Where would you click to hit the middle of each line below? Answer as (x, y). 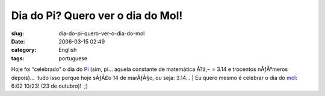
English (68, 50)
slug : (17, 33)
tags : (18, 58)
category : (24, 50)
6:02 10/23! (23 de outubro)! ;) (50, 86)
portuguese (73, 58)
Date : (18, 41)
